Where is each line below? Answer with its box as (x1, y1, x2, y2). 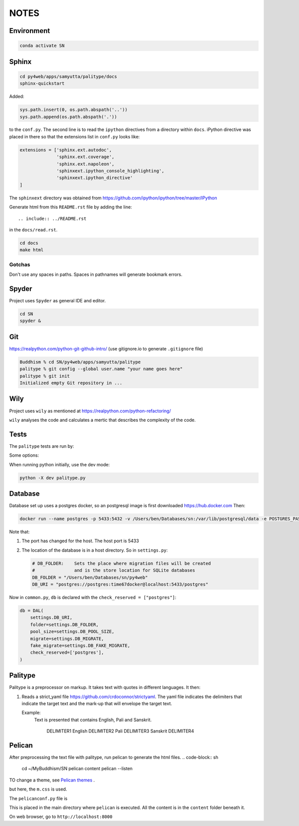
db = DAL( (19, 608, 44, 613)
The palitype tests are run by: (9, 443, 74, 449)
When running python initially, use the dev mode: (9, 461, 110, 467)
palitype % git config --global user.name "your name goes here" (19, 366, 183, 372)
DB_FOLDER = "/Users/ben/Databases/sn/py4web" (32, 575, 148, 580)
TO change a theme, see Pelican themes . (9, 777, 95, 783)
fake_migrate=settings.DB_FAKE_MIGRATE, (30, 643, 131, 648)
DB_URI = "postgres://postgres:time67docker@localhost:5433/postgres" (32, 581, 209, 587)
